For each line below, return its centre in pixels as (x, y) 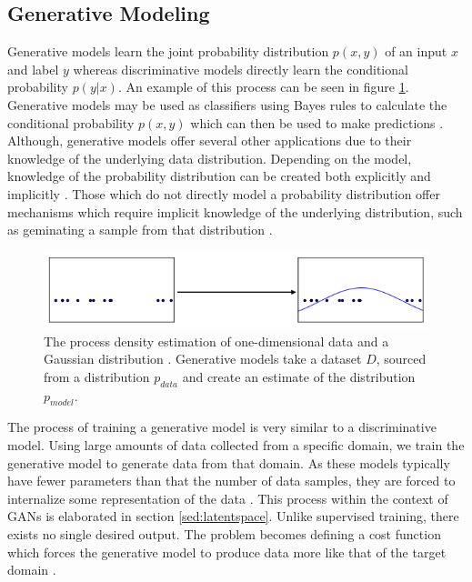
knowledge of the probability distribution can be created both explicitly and (219, 176)
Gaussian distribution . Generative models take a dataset (203, 359)
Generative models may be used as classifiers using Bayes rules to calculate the (227, 104)
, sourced (401, 359)
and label (33, 69)
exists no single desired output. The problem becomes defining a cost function (224, 534)
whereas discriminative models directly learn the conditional (241, 69)
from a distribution (97, 376)
